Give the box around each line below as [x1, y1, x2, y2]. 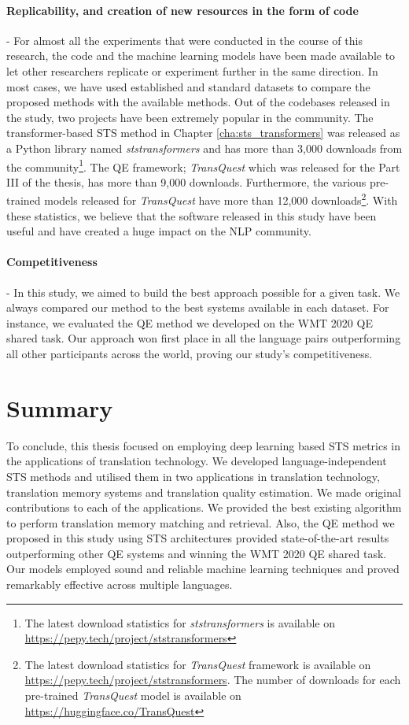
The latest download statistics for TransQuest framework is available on [24, 656, 371, 672]
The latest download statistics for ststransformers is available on [24, 614, 336, 631]
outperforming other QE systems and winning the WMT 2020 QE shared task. [6, 545, 387, 561]
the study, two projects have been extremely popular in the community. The [6, 109, 374, 125]
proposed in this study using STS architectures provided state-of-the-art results [6, 530, 389, 546]
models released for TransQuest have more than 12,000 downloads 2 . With [44, 190, 398, 209]
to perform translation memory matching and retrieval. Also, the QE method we [6, 514, 395, 531]
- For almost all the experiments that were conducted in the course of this [6, 31, 363, 48]
